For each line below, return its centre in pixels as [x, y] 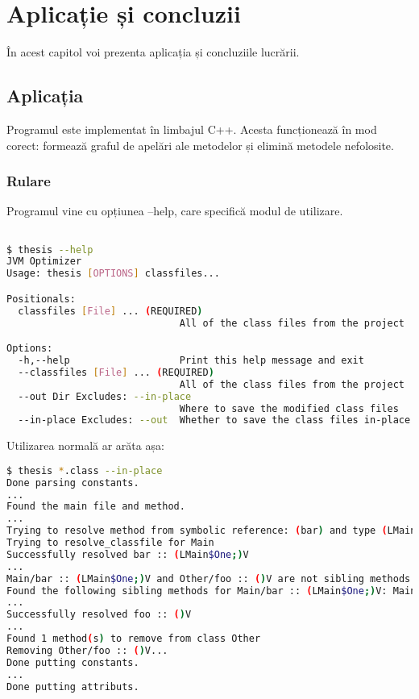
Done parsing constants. [73, 483]
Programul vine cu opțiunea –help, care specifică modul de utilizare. [175, 211]
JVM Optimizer [44, 262]
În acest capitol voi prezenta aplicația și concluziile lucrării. [153, 52]
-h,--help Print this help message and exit [191, 361]
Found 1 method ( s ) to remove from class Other [134, 639]
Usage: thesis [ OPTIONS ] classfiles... [113, 274]
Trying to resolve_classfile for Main [110, 543]
